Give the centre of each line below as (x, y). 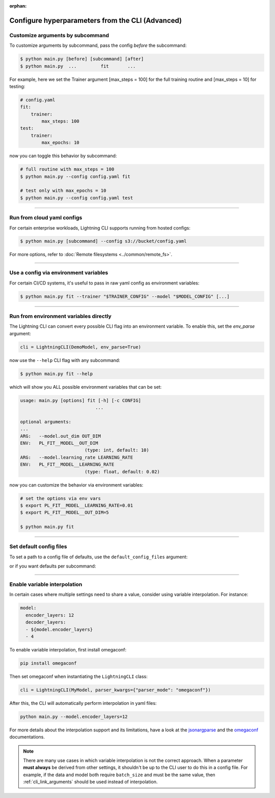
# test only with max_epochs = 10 (63, 191)
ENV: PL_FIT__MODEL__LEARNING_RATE (67, 465)
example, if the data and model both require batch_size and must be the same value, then (119, 775)
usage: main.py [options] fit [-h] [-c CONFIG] (80, 400)
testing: (17, 86)
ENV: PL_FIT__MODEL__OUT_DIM (59, 443)
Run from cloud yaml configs (46, 218)
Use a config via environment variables (59, 273)
